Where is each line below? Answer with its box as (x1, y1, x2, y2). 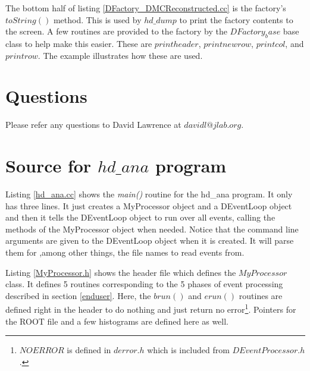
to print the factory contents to (179, 13, 293, 26)
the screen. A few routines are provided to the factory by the (5, 25, 227, 37)
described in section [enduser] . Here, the (5, 289, 151, 301)
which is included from (147, 344, 230, 356)
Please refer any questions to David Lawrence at (5, 118, 181, 131)
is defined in (67, 344, 111, 356)
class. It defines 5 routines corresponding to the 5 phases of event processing (5, 278, 283, 290)
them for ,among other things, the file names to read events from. (5, 246, 245, 258)
